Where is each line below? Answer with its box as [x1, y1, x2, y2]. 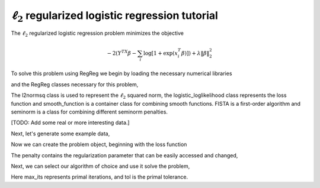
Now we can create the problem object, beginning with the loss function [11, 141, 187, 148]
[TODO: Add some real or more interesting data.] [11, 119, 130, 127]
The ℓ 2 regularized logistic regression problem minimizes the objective [11, 30, 184, 38]
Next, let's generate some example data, [11, 130, 110, 137]
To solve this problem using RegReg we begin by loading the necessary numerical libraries [11, 70, 232, 77]
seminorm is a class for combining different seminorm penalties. [11, 108, 168, 115]
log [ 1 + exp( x [143, 50, 178, 56]
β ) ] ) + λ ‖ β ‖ [181, 50, 210, 56]
